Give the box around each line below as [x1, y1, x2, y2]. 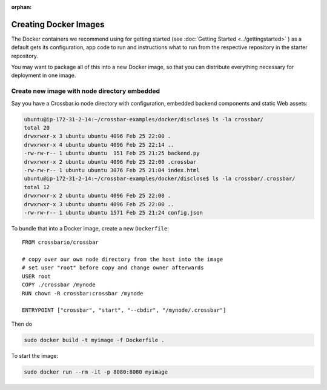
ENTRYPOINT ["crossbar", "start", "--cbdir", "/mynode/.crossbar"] [22, 307, 226, 314]
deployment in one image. [11, 72, 76, 79]
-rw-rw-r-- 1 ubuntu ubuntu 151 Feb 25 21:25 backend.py [24, 150, 200, 157]
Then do [11, 320, 33, 328]
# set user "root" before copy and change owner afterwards [22, 264, 204, 271]
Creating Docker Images [11, 19, 105, 30]
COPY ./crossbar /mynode [22, 281, 96, 288]
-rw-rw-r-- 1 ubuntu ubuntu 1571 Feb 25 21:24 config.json [24, 209, 203, 216]
